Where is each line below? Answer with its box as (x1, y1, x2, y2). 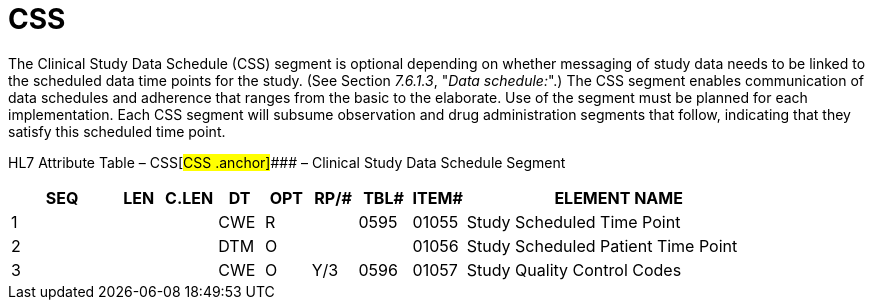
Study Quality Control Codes (466, 259, 682, 280)
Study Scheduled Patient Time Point (466, 235, 738, 256)
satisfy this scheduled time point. (8, 122, 226, 140)
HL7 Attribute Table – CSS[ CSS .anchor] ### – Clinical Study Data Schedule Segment (8, 153, 566, 171)
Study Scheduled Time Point (466, 211, 681, 232)
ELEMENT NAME (554, 187, 683, 208)
